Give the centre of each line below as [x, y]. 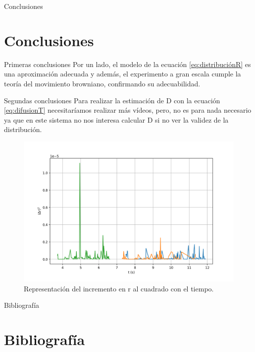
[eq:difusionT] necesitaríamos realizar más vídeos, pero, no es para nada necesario [128, 110]
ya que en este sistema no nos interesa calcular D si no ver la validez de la [116, 119]
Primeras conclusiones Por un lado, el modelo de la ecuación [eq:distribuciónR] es [127, 64]
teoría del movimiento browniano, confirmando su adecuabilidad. [102, 83]
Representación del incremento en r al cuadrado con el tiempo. [119, 288]
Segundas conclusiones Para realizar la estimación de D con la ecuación [112, 100]
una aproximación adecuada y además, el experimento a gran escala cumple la [123, 74]
